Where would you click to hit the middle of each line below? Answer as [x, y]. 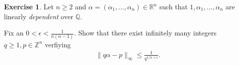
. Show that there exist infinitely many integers [145, 33]
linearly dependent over [39, 16]
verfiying [58, 44]
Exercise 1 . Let [29, 6]
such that [173, 6]
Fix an [14, 33]
